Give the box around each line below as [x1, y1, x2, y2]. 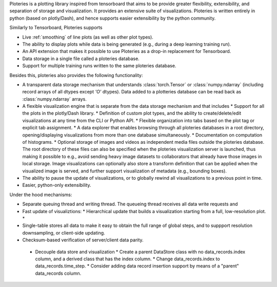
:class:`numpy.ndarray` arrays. [22, 95, 87, 102]
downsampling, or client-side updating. [22, 229, 105, 236]
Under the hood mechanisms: [9, 192, 72, 198]
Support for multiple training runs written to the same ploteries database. [22, 63, 176, 69]
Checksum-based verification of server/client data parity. [22, 237, 144, 243]
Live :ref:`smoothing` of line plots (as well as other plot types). [22, 34, 153, 40]
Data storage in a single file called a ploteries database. [22, 55, 140, 62]
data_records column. [35, 270, 82, 276]
